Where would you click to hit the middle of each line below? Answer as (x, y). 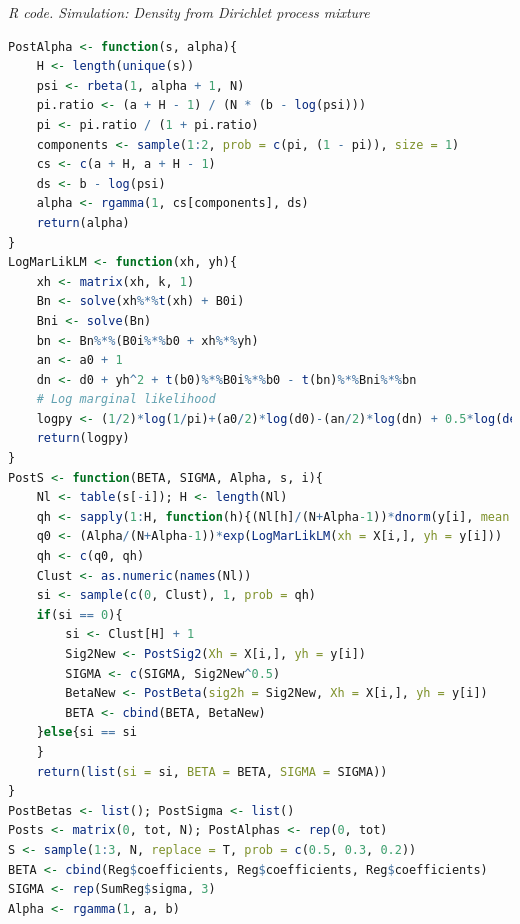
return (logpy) (83, 438)
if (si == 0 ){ (79, 614)
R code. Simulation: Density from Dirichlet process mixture (189, 12)
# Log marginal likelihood (126, 399)
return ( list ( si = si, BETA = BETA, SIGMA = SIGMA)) (212, 771)
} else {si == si (86, 732)
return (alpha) (83, 222)
